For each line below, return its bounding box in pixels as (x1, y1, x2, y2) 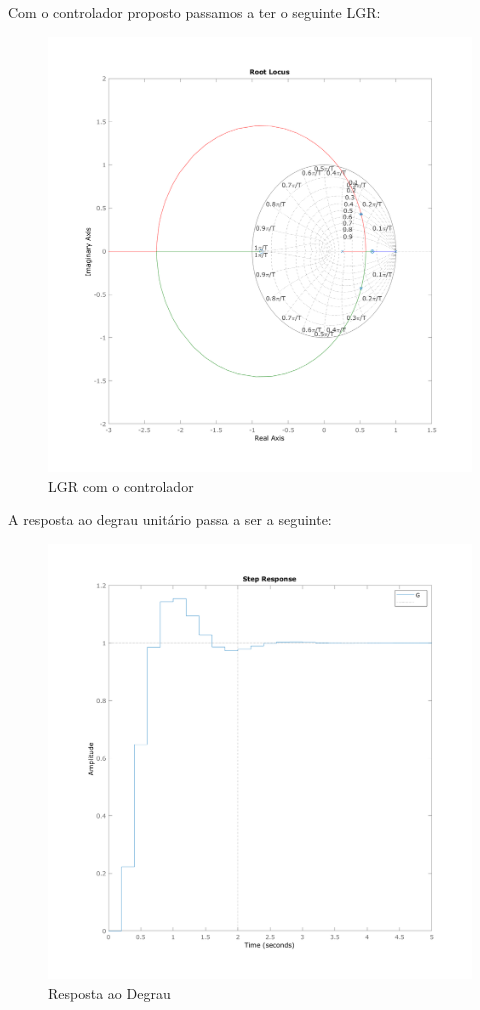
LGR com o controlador (48, 475, 194, 496)
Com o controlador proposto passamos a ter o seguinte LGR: (8, 2, 381, 22)
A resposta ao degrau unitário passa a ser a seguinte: (8, 509, 332, 530)
